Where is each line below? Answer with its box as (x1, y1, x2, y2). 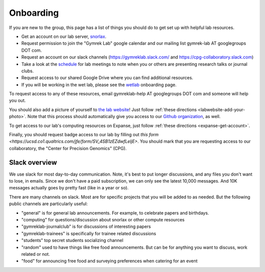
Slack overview (9, 158, 57, 167)
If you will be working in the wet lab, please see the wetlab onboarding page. (21, 82, 177, 88)
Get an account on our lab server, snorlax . (21, 33, 106, 39)
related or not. (21, 251, 50, 257)
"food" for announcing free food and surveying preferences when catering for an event (21, 258, 198, 264)
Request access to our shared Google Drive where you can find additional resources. (21, 75, 193, 81)
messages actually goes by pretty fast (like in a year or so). (9, 185, 129, 191)
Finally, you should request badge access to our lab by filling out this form (9, 132, 159, 138)
